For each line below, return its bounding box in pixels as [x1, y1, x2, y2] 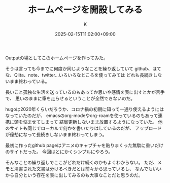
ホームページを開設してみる [27, 4, 143, 16]
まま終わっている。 [9, 78, 50, 84]
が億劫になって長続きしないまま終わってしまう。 [5, 131, 107, 137]
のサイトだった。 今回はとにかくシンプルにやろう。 [5, 149, 113, 155]
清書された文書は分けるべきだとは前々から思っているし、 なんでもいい [14, 165, 162, 172]
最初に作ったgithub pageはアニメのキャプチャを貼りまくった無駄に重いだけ [5, 142, 164, 148]
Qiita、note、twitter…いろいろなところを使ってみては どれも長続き [14, 71, 153, 78]
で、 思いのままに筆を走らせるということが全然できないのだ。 [5, 95, 135, 101]
